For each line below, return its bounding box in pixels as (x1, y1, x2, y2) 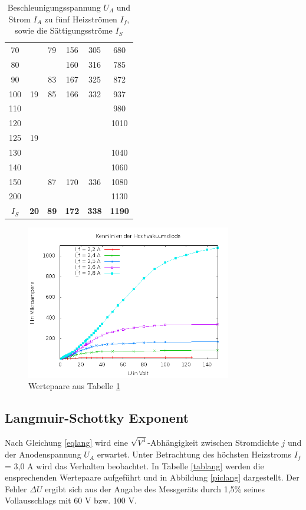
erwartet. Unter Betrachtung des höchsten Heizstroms (97, 448, 291, 460)
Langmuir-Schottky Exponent (5, 409, 189, 427)
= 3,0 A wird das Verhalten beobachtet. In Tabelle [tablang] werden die (5, 459, 264, 472)
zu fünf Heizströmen (44, 12, 117, 25)
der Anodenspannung (5, 448, 81, 460)
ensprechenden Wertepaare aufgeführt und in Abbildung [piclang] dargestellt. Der (5, 471, 300, 483)
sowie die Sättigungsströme (15, 24, 113, 37)
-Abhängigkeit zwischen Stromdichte (147, 436, 279, 449)
